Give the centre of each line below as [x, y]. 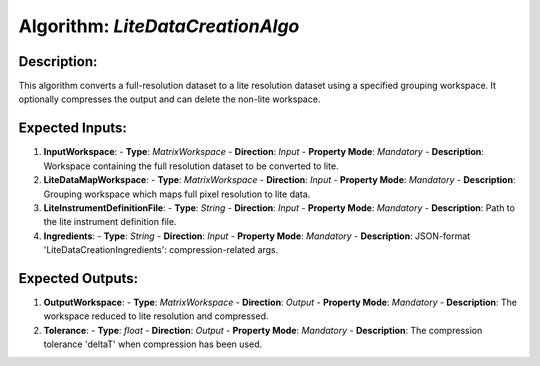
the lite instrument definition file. [110, 222]
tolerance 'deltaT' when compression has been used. [153, 344]
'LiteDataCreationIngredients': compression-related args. [161, 250]
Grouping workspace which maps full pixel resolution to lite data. [177, 194]
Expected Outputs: [78, 278]
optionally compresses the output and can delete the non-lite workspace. [169, 99]
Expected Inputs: [72, 128]
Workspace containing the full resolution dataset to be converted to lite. [191, 166]
